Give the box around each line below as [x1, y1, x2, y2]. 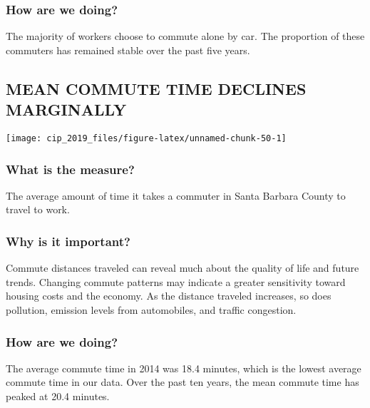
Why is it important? [6, 232, 130, 250]
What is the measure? [6, 160, 135, 178]
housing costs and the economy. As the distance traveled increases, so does [6, 288, 332, 303]
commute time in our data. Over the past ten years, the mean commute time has [6, 374, 359, 389]
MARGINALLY [6, 98, 127, 121]
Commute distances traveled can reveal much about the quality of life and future [6, 260, 359, 275]
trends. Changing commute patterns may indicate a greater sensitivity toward [6, 274, 346, 289]
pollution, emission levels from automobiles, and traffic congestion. [6, 302, 297, 317]
